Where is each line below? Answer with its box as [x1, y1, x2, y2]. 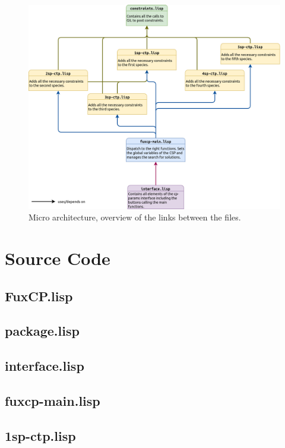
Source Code [5, 246, 110, 270]
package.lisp [5, 321, 80, 340]
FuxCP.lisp [5, 286, 73, 305]
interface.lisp [5, 356, 84, 375]
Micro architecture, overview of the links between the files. [28, 211, 241, 223]
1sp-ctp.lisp [5, 426, 76, 444]
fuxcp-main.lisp [5, 391, 100, 409]
